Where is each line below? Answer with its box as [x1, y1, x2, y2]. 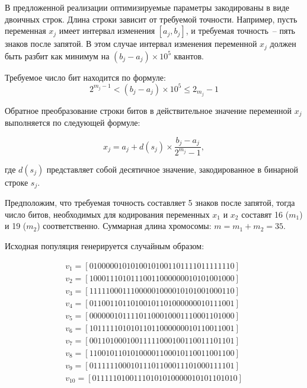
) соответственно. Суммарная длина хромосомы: [37, 220, 212, 232]
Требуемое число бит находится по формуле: [5, 71, 166, 83]
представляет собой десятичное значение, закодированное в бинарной [46, 163, 299, 175]
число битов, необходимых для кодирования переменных [5, 208, 210, 220]
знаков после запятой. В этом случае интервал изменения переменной [5, 37, 257, 50]
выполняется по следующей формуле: [5, 116, 140, 129]
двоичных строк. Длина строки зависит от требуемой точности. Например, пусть [5, 12, 298, 25]
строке [5, 176, 28, 188]
